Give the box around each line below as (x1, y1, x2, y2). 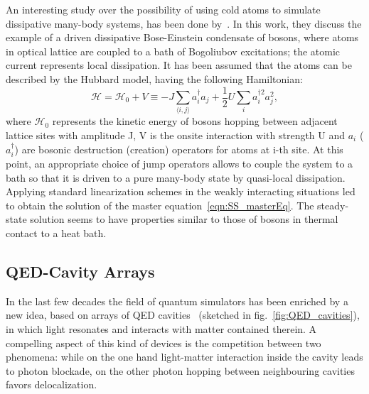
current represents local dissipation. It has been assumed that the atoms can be (6, 58, 352, 72)
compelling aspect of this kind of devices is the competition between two (6, 335, 321, 350)
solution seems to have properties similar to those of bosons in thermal (30, 212, 338, 226)
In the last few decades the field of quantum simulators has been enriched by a (6, 293, 348, 308)
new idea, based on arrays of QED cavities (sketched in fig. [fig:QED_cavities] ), (6, 307, 360, 322)
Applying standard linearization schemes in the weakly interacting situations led (6, 184, 355, 199)
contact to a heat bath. (6, 225, 107, 240)
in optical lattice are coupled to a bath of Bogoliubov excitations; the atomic (6, 43, 341, 58)
